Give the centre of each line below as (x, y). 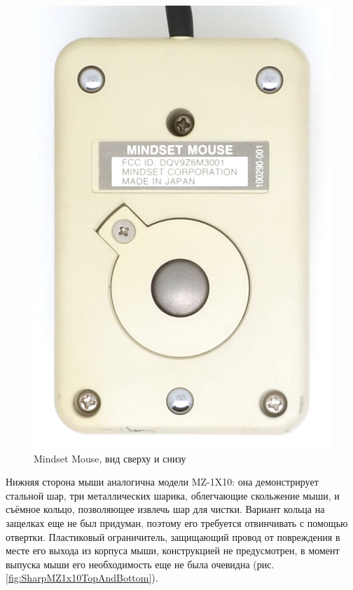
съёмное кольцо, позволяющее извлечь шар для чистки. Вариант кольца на (165, 509)
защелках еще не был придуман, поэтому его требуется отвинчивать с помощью (177, 522)
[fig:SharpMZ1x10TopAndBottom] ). (82, 578)
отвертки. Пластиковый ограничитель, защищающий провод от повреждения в (173, 536)
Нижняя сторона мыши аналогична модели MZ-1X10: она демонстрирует (162, 482)
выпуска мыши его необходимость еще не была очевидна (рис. (140, 564)
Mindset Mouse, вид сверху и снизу (110, 458)
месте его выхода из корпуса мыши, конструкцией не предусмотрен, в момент (173, 550)
